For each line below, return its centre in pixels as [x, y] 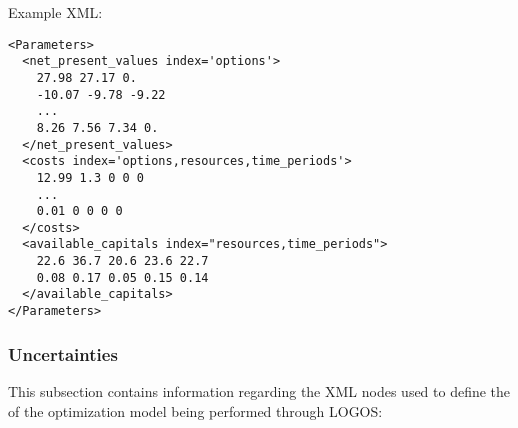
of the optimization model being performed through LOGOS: [195, 410]
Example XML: [55, 12]
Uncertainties [63, 353]
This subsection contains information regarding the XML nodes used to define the [259, 390]
